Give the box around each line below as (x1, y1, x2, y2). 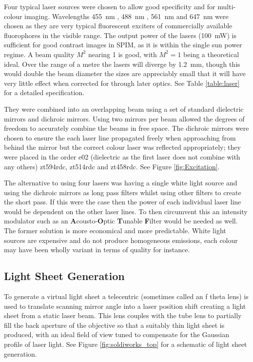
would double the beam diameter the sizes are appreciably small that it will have (4, 68, 246, 79)
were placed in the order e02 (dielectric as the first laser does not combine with (4, 151, 240, 161)
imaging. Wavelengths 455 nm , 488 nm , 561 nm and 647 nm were (24, 11, 229, 21)
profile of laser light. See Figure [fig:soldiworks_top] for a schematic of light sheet (4, 339, 247, 349)
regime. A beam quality (4, 49, 75, 59)
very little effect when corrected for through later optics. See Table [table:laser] (4, 78, 240, 88)
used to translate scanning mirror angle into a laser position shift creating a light (4, 301, 246, 311)
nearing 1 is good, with (88, 49, 157, 59)
